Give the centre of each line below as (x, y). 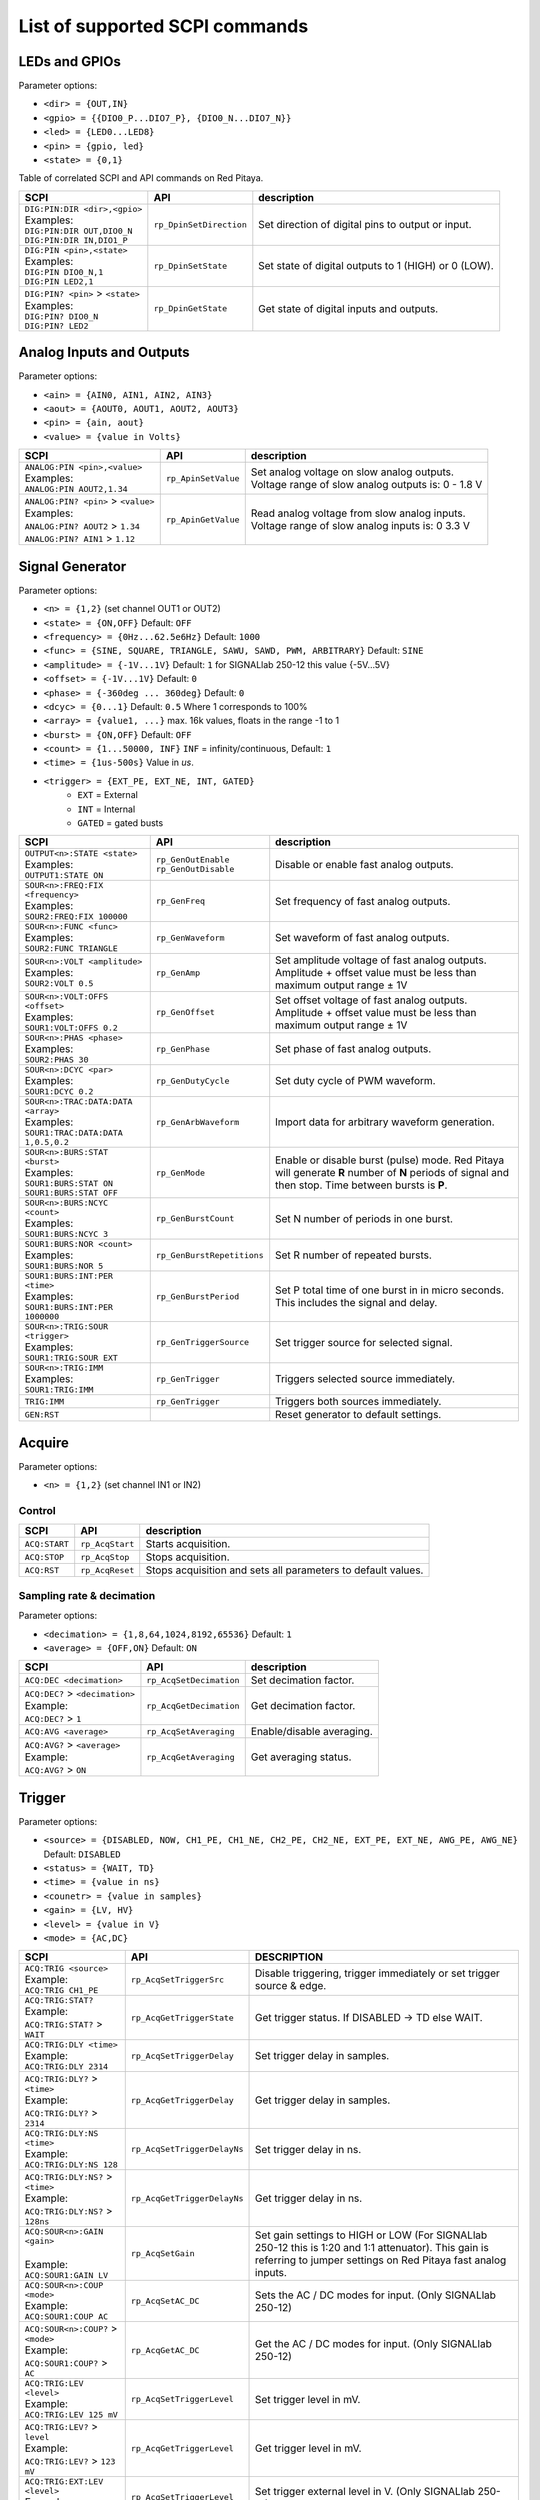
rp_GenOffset (185, 1012)
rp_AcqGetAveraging (190, 1756)
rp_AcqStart (107, 1543)
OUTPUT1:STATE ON (64, 875)
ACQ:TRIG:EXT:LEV (64, 2481)
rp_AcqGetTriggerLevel (182, 2448)
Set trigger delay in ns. (308, 2149)
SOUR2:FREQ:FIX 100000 (76, 916)
